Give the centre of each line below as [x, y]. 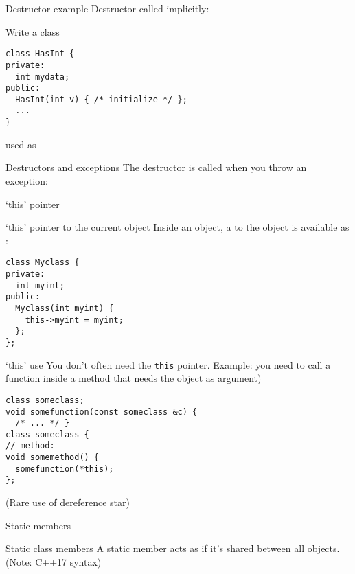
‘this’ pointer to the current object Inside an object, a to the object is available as [177, 227]
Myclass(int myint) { [65, 308]
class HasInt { [40, 54]
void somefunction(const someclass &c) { [102, 412]
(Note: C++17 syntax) [54, 561]
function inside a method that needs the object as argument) [134, 378]
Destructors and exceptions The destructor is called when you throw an [156, 167]
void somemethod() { [53, 458]
